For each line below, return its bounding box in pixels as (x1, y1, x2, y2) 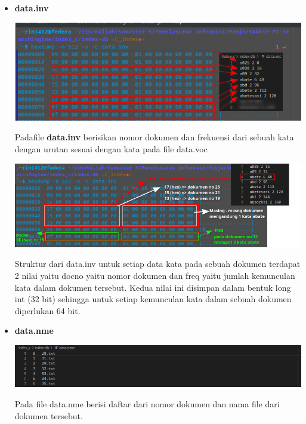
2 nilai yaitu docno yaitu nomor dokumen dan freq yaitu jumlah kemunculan (14, 269, 295, 282)
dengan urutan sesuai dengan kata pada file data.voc (14, 143, 208, 155)
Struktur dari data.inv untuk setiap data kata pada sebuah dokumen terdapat (14, 257, 301, 270)
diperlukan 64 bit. (14, 304, 81, 317)
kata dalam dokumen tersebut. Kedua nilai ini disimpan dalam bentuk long (14, 281, 291, 293)
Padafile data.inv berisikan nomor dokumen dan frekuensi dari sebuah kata (14, 131, 294, 143)
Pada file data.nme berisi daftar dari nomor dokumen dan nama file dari (14, 398, 280, 410)
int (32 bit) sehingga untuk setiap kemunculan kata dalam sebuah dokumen (14, 293, 292, 305)
